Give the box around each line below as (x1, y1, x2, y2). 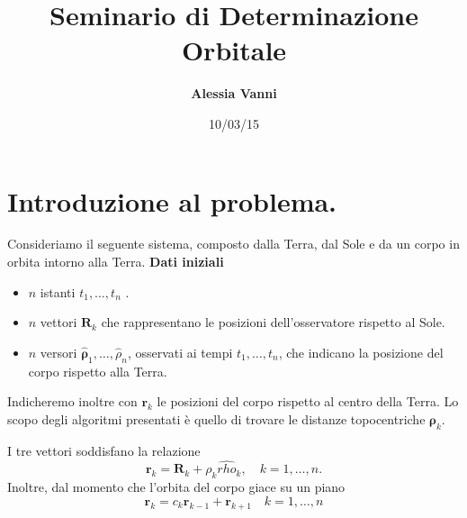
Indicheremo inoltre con (7, 392, 138, 411)
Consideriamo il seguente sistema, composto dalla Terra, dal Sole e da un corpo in (7, 234, 460, 253)
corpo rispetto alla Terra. (28, 361, 167, 380)
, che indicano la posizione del (278, 342, 444, 361)
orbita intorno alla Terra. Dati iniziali (7, 252, 224, 271)
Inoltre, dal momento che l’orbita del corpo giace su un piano (7, 477, 346, 496)
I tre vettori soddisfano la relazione (7, 441, 201, 459)
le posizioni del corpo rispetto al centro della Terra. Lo (157, 392, 459, 411)
